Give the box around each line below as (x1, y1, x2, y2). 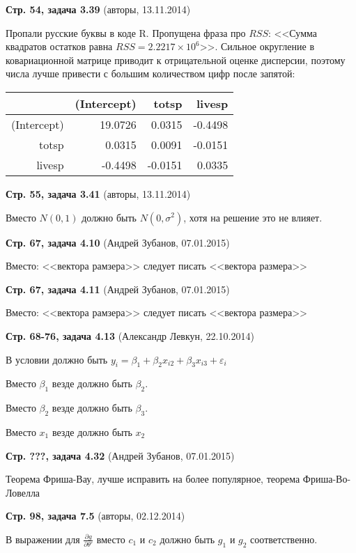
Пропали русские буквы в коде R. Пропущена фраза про (6, 25, 246, 40)
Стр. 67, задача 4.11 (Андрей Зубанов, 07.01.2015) (6, 281, 230, 296)
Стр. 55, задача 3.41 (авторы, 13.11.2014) (6, 186, 191, 201)
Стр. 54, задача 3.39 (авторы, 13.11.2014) (6, 2, 191, 16)
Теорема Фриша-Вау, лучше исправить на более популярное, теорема (6, 472, 300, 486)
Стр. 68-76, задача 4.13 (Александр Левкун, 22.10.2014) (6, 328, 254, 343)
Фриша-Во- (302, 472, 351, 486)
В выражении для (6, 531, 80, 546)
